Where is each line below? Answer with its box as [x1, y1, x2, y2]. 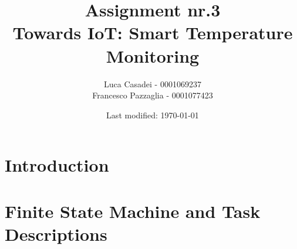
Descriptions [5, 221, 107, 245]
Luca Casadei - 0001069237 [104, 77, 201, 90]
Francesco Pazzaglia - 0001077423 [92, 89, 213, 101]
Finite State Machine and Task [5, 199, 261, 223]
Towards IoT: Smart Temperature [12, 21, 293, 45]
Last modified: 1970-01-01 [106, 108, 199, 121]
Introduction [5, 153, 109, 177]
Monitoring [106, 43, 200, 67]
